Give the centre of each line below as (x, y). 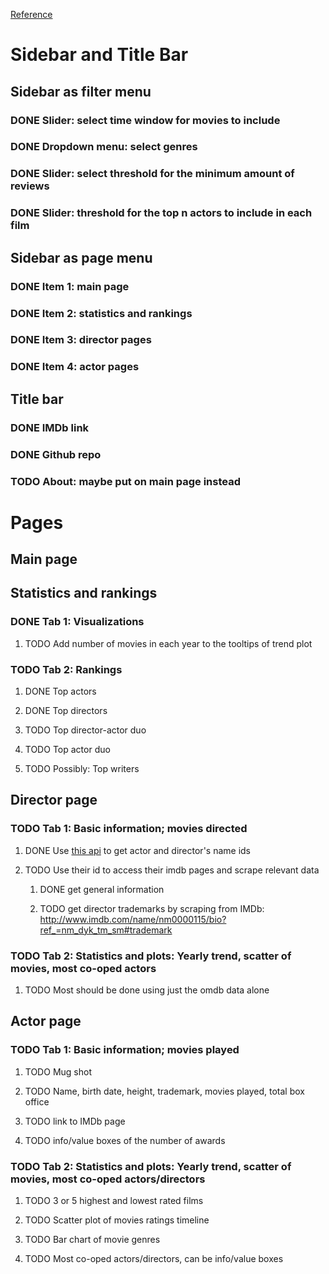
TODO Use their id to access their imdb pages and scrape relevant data (172, 870)
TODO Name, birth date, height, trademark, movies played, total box (164, 1091)
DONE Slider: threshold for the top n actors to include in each (161, 213)
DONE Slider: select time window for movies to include (145, 120)
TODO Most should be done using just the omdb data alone (147, 990)
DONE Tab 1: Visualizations (77, 622)
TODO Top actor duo (67, 750)
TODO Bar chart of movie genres (92, 1240)
